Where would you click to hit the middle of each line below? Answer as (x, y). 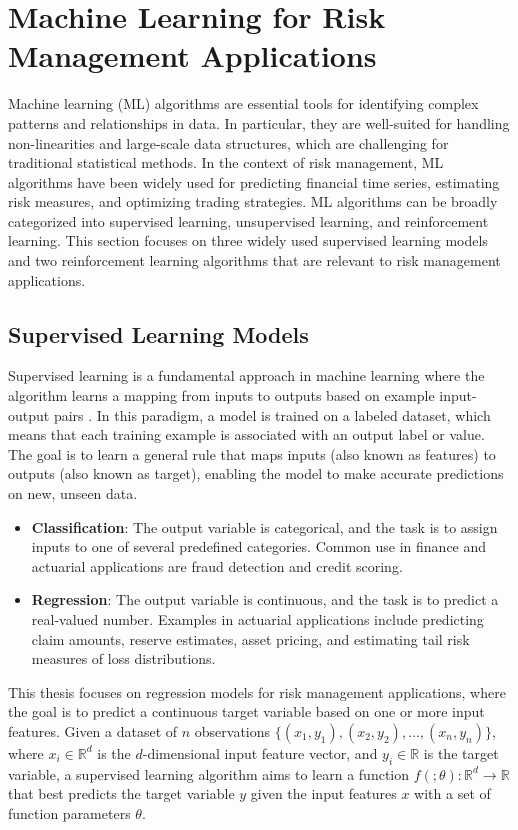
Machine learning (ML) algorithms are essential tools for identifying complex (243, 103)
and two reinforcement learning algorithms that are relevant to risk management (254, 260)
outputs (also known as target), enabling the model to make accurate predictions (256, 473)
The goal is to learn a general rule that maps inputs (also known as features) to (252, 453)
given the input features (323, 793)
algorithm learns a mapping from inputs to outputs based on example (221, 395)
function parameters (69, 812)
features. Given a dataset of (93, 730)
